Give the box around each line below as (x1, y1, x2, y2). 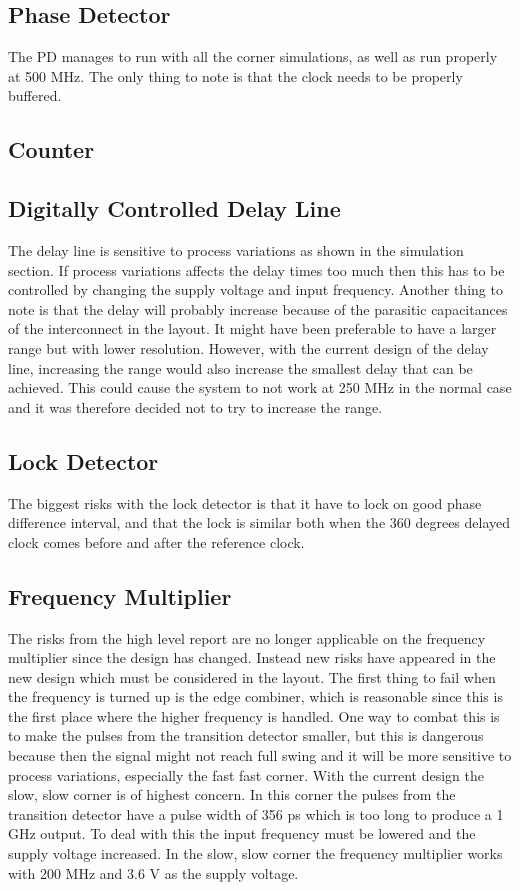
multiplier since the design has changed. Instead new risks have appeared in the (8, 647, 496, 668)
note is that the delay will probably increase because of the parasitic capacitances (8, 298, 508, 319)
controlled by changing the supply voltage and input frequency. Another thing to (8, 279, 503, 300)
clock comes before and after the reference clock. (8, 531, 305, 552)
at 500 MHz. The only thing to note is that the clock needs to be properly (8, 65, 463, 86)
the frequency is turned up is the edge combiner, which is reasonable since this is (8, 686, 503, 707)
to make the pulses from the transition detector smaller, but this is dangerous (8, 725, 484, 746)
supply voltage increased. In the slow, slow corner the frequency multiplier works (8, 843, 503, 864)
